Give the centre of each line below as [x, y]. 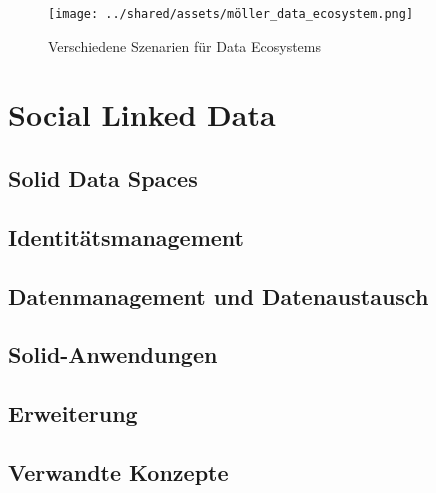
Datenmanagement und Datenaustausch [218, 295]
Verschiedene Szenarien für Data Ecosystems [185, 45]
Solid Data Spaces [103, 178]
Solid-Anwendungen [113, 354]
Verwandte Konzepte [118, 471]
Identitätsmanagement [126, 236]
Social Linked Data [142, 114]
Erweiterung [73, 413]
